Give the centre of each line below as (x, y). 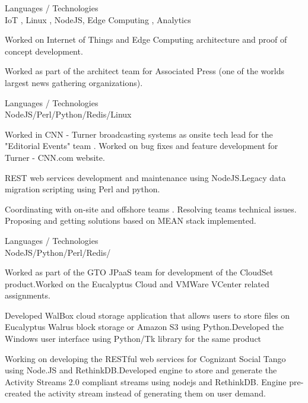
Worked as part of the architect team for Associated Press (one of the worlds (145, 71)
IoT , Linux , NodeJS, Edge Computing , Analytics (98, 19)
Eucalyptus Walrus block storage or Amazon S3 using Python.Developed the (145, 327)
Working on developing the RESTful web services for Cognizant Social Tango (145, 358)
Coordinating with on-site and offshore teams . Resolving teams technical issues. (151, 209)
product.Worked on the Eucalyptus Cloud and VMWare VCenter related (137, 283)
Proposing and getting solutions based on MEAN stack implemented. (131, 220)
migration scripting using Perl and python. (82, 189)
